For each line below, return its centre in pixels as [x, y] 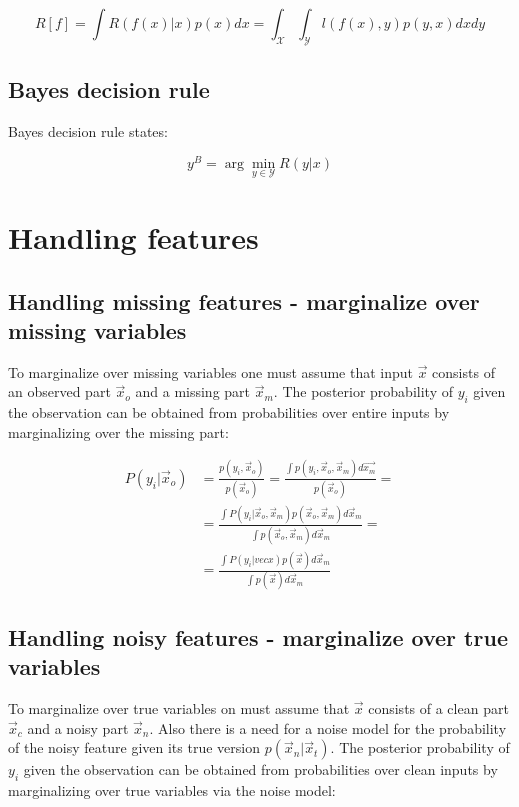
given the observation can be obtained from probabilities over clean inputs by [260, 769]
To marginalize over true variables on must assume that [179, 708]
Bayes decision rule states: [88, 131]
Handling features [133, 237]
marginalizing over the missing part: [118, 431]
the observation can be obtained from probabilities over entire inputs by [229, 412]
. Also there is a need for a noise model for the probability [328, 727]
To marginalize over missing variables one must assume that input [210, 371]
